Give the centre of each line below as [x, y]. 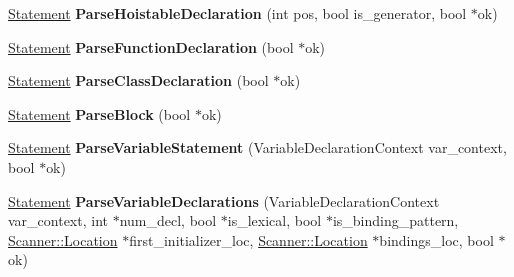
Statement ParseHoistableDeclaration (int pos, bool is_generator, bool [237, 13]
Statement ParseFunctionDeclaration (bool [151, 46]
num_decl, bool [168, 220]
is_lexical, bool [274, 220]
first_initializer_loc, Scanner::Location [248, 239]
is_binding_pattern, [395, 220]
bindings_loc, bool [436, 239]
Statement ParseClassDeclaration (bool [138, 80]
